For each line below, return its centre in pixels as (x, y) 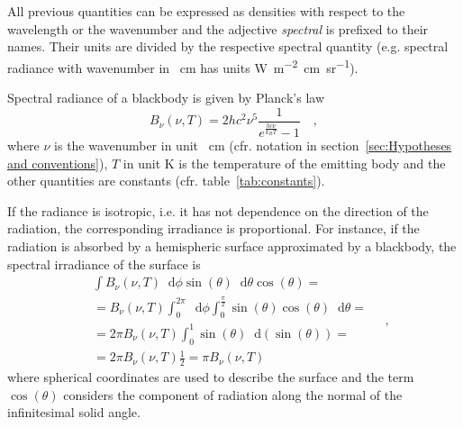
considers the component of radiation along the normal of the (233, 394)
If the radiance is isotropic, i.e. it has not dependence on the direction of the (218, 210)
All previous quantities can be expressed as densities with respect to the (206, 11)
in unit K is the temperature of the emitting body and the (284, 163)
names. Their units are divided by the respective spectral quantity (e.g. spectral (228, 46)
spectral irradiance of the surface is (104, 263)
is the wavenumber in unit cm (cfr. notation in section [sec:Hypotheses (253, 145)
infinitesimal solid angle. (74, 412)
